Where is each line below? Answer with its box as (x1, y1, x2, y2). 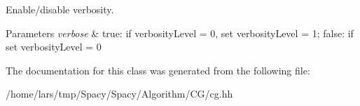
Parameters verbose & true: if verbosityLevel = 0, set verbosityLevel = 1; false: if (6, 25, 354, 40)
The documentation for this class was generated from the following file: (6, 62, 310, 77)
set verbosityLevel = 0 (6, 39, 102, 54)
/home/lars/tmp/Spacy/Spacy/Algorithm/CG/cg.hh (6, 86, 233, 101)
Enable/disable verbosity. (6, 2, 114, 16)
